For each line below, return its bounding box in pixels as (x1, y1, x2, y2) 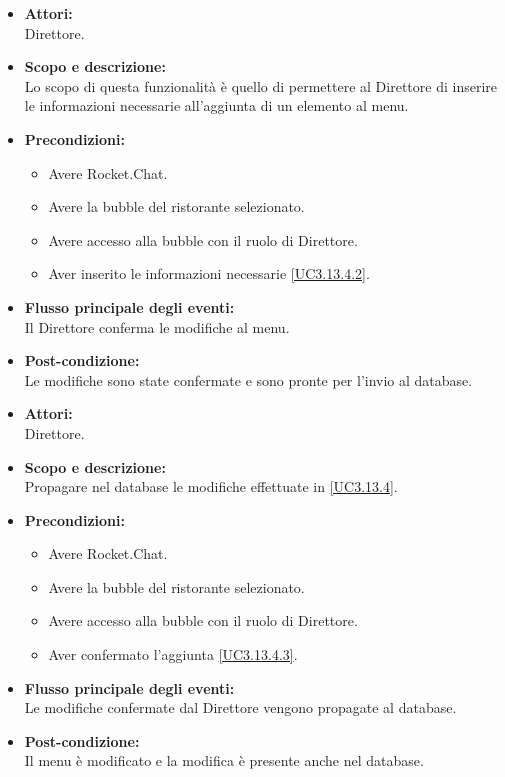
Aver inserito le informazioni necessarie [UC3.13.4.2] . (48, 263, 370, 284)
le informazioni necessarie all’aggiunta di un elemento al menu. (24, 95, 409, 116)
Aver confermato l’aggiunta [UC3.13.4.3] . (48, 644, 298, 665)
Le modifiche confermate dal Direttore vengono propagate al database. (24, 697, 457, 718)
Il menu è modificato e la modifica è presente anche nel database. (24, 750, 424, 771)
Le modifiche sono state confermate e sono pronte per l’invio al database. (24, 369, 473, 390)
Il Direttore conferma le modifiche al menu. (24, 316, 290, 337)
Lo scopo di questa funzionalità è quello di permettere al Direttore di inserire (24, 75, 497, 96)
